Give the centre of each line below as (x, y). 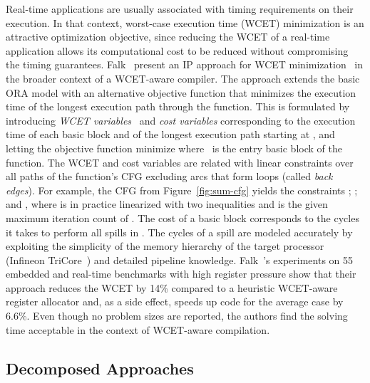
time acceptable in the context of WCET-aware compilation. (138, 329)
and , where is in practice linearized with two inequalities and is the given (167, 204)
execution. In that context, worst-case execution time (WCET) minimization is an (185, 22)
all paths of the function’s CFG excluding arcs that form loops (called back (169, 176)
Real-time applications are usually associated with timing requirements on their (180, 9)
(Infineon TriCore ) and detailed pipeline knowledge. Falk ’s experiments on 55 (180, 259)
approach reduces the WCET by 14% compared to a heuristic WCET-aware (172, 287)
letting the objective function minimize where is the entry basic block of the (174, 148)
